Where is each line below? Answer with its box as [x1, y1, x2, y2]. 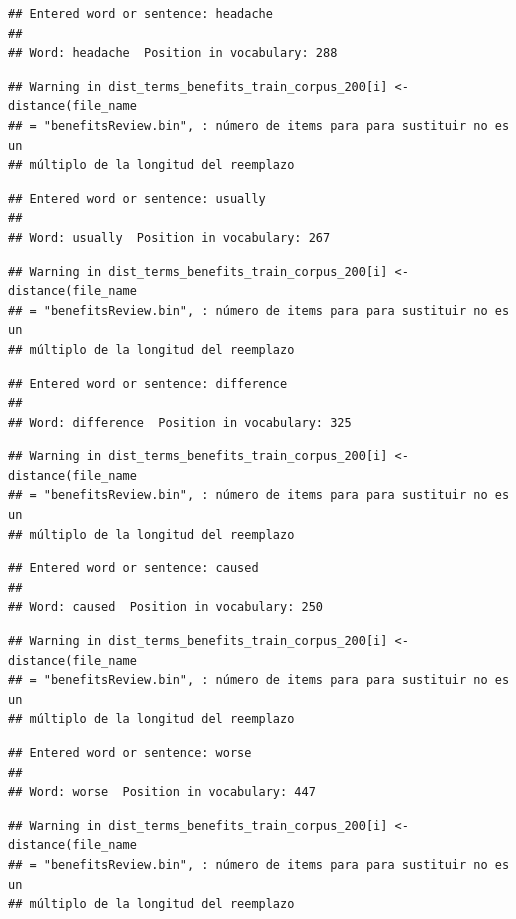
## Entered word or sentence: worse [8, 746, 252, 760]
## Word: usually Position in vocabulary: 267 [8, 230, 331, 245]
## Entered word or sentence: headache [8, 7, 273, 21]
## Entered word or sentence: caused [8, 561, 259, 576]
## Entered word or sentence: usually [8, 191, 266, 206]
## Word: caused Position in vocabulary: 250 [8, 600, 323, 615]
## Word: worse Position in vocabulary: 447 [8, 785, 316, 800]
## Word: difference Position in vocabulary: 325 [8, 415, 352, 430]
